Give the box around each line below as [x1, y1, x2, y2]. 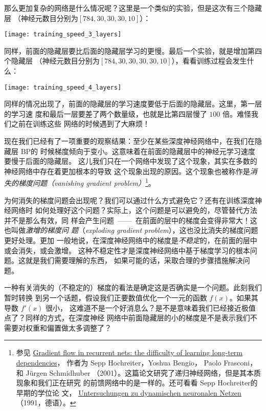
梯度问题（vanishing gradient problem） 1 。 [18, 176, 156, 188]
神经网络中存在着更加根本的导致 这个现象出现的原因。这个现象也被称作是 [4, 165, 250, 176]
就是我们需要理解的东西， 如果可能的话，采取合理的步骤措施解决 [25, 255, 243, 266]
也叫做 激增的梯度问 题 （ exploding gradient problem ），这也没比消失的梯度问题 [4, 225, 258, 235]
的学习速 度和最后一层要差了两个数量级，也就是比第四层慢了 [4, 108, 207, 119]
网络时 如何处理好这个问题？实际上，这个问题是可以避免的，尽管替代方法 [11, 205, 257, 215]
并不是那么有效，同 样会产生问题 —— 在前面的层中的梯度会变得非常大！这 [4, 214, 257, 225]
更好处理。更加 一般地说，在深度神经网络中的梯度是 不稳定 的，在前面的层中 [4, 235, 257, 246]
